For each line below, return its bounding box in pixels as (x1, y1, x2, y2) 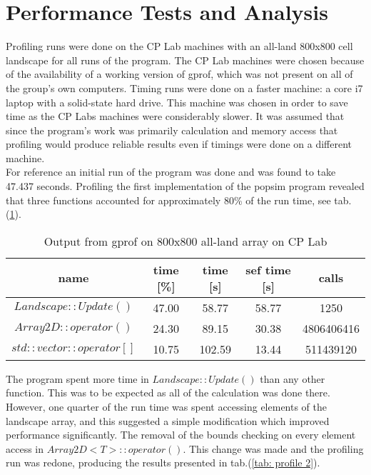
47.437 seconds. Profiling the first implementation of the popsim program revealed (6, 179, 365, 194)
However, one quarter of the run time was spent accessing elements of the (6, 399, 327, 414)
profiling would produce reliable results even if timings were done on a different (6, 136, 352, 151)
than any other (260, 371, 325, 386)
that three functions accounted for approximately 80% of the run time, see (6, 192, 331, 207)
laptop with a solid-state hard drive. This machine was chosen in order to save (6, 94, 348, 109)
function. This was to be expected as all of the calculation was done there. (6, 385, 330, 400)
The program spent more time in (6, 371, 149, 386)
